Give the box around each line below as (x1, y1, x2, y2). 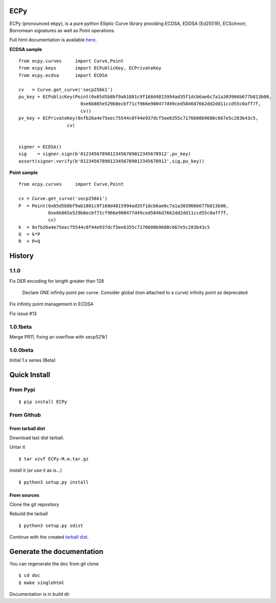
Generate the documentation (9, 547, 104, 556)
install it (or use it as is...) (9, 467, 62, 473)
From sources (9, 492, 39, 498)
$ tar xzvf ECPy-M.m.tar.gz (18, 456, 89, 462)
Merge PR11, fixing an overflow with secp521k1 (9, 333, 107, 340)
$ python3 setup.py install (18, 479, 89, 485)
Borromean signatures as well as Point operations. (9, 27, 116, 33)
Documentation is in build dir (9, 591, 70, 597)
